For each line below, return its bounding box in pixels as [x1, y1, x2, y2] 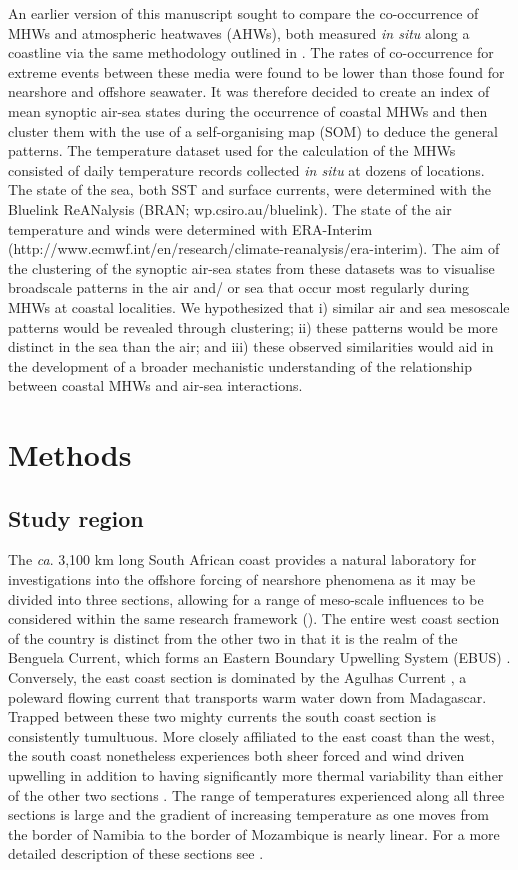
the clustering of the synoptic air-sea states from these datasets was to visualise [8, 257, 495, 278]
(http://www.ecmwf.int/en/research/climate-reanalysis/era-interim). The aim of [8, 238, 500, 259]
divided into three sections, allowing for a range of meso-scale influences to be [8, 588, 484, 609]
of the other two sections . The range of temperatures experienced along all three [8, 784, 505, 805]
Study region [8, 502, 144, 533]
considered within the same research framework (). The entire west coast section [8, 608, 500, 629]
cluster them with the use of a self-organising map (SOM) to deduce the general [8, 120, 499, 141]
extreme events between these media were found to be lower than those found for [8, 61, 505, 82]
